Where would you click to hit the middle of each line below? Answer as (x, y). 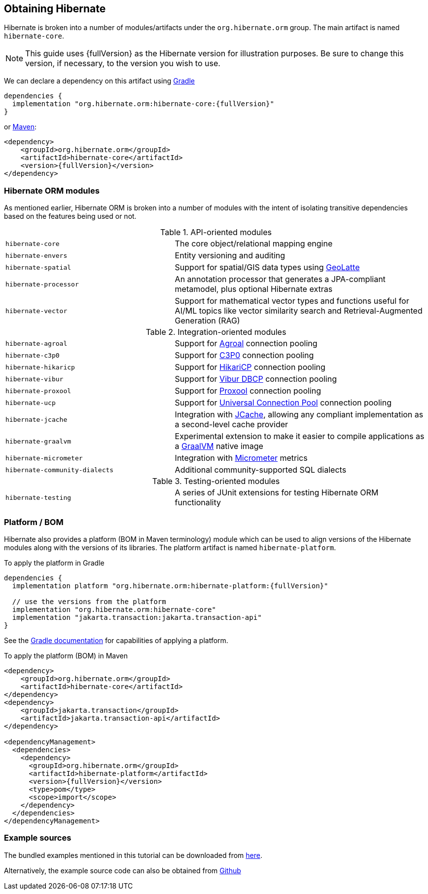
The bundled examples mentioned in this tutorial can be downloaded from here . (133, 855)
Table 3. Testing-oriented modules (216, 481)
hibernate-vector (36, 311)
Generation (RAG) (207, 321)
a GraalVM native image (219, 446)
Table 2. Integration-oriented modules (216, 332)
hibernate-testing (38, 497)
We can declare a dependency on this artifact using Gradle (99, 81)
